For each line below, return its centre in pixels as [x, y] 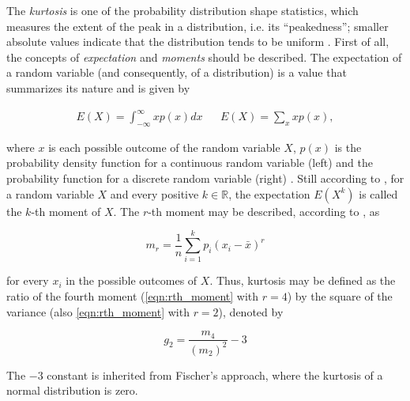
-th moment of [66, 211]
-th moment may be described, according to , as [264, 211]
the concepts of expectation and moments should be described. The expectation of [204, 57]
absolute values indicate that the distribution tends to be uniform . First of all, [198, 42]
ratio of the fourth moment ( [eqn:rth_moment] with [133, 295]
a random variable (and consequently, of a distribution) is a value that [177, 72]
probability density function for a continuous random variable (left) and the [190, 163]
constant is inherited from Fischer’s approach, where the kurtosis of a [215, 375]
